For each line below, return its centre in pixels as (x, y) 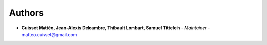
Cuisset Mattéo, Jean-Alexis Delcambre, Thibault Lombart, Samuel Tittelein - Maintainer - (116, 28)
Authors (26, 13)
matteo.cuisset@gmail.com (49, 34)
